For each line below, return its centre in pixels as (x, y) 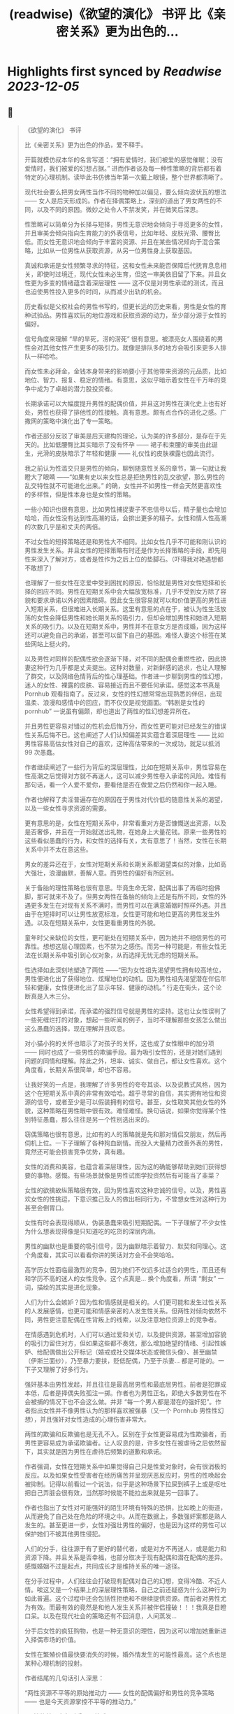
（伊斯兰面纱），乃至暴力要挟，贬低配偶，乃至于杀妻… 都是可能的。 (121, 1361)
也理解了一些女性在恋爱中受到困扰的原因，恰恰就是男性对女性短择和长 (125, 583)
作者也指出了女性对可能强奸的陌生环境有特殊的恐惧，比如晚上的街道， (125, 1507)
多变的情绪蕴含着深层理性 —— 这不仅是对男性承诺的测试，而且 (133, 283)
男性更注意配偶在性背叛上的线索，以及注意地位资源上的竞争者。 (129, 1320)
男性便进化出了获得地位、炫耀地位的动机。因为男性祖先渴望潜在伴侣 (122, 979)
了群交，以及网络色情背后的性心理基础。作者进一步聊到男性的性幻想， (125, 676)
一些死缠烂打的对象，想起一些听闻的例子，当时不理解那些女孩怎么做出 (125, 1020)
